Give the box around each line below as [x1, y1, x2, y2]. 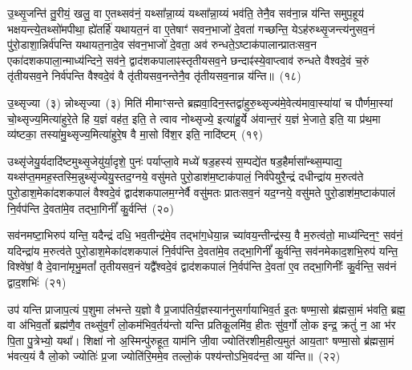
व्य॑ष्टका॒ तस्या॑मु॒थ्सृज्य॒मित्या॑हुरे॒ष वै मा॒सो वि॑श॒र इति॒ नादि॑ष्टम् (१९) [7, 126, 264, 143]
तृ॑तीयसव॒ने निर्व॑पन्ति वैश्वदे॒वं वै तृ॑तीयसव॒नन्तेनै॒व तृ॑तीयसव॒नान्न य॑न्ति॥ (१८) [7, 67, 301, 84]
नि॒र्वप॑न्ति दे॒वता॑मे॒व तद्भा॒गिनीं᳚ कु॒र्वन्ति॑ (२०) [7, 199, 174, 216]
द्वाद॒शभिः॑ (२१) [7, 273, 67, 290]
